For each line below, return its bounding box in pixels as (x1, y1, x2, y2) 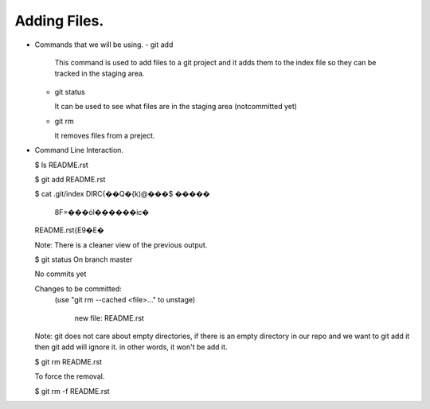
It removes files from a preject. (54, 130, 155, 140)
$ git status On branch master (34, 255, 133, 264)
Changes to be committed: (34, 283, 123, 294)
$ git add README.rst (34, 175, 106, 185)
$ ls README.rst (34, 160, 89, 169)
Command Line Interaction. (34, 146, 123, 155)
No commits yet (34, 269, 87, 279)
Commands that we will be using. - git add (34, 40, 174, 49)
